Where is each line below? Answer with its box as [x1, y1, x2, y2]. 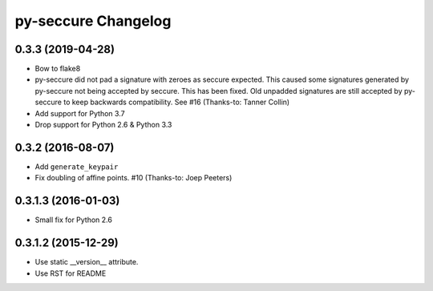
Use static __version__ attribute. [34, 257, 139, 267]
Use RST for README [34, 269, 107, 278]
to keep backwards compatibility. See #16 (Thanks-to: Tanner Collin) [63, 97, 290, 107]
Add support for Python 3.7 [34, 108, 125, 118]
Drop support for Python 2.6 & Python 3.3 [34, 120, 172, 130]
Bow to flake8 [34, 64, 81, 74]
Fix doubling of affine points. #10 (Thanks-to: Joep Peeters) [34, 173, 233, 183]
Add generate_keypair [34, 161, 119, 172]
